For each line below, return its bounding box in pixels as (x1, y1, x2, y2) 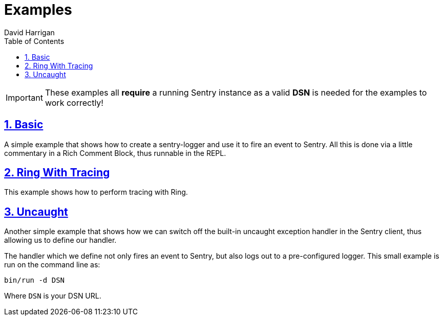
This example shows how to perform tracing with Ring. (4, 188, 188, 197)
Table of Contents (4, 36, 65, 45)
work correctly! (45, 97, 103, 108)
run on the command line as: (4, 260, 100, 269)
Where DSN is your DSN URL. (4, 291, 101, 301)
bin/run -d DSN (4, 276, 65, 285)
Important (6, 92, 43, 103)
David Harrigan (4, 28, 55, 37)
